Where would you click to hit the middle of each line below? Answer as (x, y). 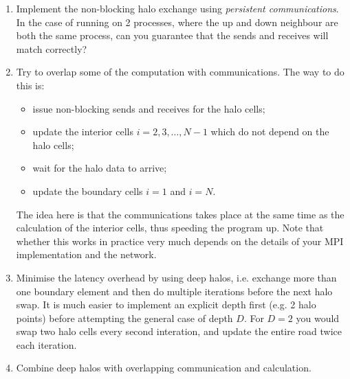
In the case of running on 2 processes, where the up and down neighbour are (177, 22)
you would (318, 318)
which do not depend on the (270, 131)
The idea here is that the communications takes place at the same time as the (180, 214)
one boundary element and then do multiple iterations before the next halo (174, 291)
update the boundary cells (88, 191)
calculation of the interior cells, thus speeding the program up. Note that (170, 228)
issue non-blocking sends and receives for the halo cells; (149, 108)
